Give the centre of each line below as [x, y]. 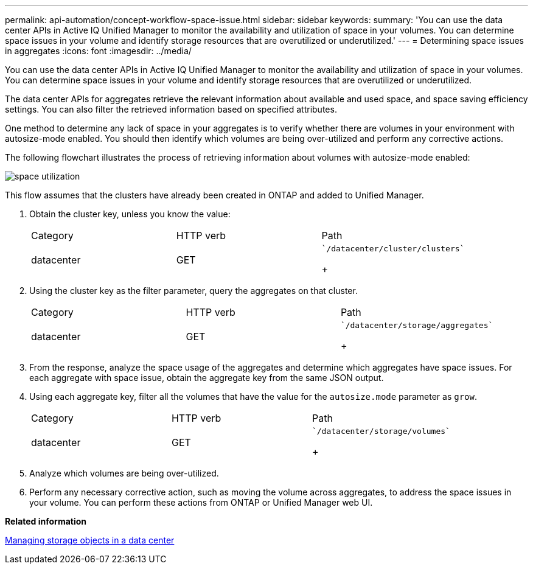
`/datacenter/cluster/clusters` [393, 249]
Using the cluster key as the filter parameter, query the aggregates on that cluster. [193, 291]
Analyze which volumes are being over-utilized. [124, 473]
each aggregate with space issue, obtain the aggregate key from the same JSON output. [207, 378]
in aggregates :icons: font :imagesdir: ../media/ [98, 51]
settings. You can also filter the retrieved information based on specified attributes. [171, 109]
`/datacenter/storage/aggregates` [417, 325]
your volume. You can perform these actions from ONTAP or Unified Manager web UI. [201, 502]
